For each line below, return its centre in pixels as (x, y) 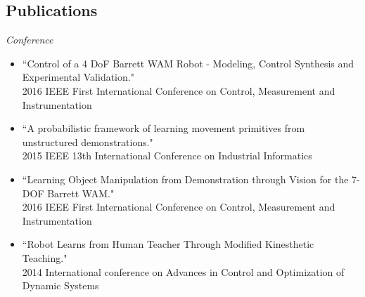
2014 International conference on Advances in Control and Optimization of (183, 271)
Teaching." (45, 257)
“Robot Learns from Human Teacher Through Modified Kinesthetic (168, 244)
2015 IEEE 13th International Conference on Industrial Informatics (167, 156)
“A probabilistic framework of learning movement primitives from (164, 128)
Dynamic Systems (60, 285)
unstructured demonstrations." (88, 141)
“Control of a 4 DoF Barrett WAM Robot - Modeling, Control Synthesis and (188, 63)
